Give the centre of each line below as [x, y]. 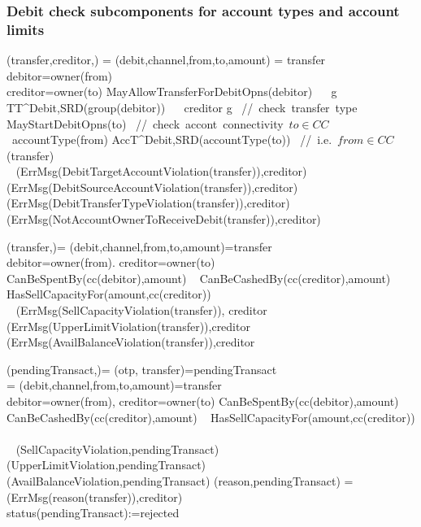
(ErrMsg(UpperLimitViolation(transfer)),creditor [128, 326]
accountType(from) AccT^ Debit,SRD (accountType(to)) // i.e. [172, 139]
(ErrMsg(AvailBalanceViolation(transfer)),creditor [131, 342]
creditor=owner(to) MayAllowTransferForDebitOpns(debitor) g [172, 91]
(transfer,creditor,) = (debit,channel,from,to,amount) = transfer [166, 60]
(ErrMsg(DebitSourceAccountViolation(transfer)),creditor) [152, 187]
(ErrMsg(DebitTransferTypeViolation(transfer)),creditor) [148, 203]
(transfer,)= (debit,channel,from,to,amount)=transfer [139, 246]
